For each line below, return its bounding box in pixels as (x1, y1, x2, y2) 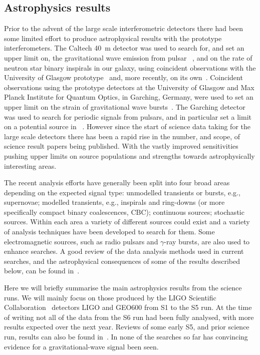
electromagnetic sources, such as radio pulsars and (4, 236, 158, 246)
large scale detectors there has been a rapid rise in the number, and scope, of (4, 131, 240, 141)
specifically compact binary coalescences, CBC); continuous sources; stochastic (4, 206, 244, 217)
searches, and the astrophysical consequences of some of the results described (4, 255, 240, 266)
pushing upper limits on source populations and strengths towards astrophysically (4, 150, 255, 161)
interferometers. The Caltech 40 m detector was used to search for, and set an (4, 43, 244, 53)
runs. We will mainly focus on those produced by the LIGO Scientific (4, 292, 216, 302)
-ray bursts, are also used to (164, 236, 250, 246)
